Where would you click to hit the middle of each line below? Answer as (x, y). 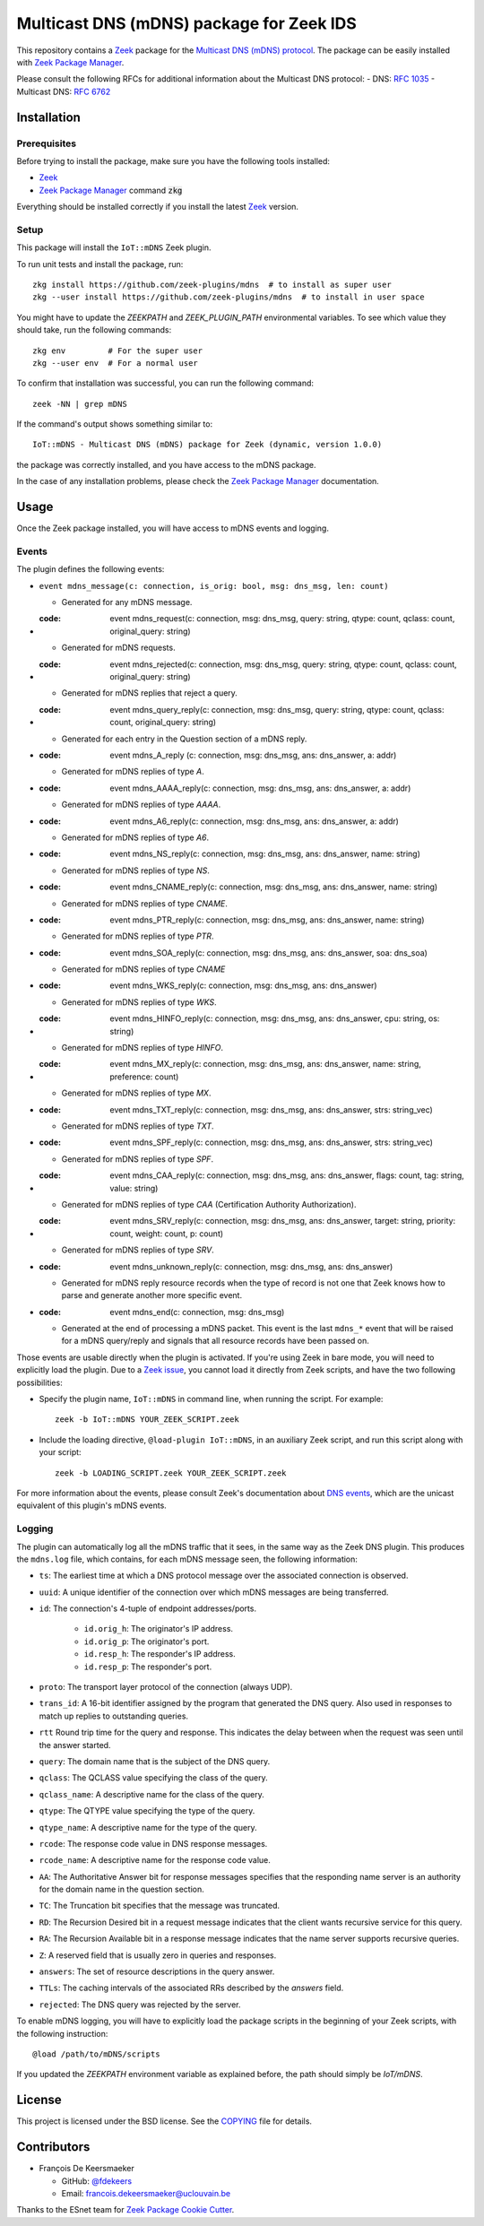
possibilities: (39, 1382)
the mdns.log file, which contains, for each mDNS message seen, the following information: (187, 1559)
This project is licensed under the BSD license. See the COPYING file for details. (164, 2121)
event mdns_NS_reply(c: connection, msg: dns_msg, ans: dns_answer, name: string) (265, 854)
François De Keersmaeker (86, 2169)
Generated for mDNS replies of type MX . (136, 1093)
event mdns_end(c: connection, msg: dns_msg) (197, 1312)
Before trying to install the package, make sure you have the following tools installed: (173, 160)
